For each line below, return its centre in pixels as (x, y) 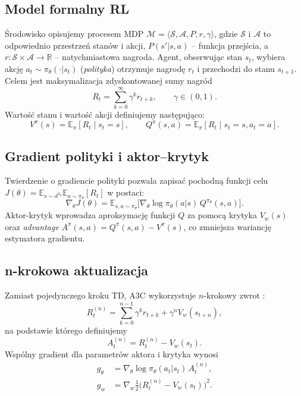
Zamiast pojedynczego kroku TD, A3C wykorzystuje (101, 295)
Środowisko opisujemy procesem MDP (74, 34)
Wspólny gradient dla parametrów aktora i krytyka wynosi (112, 353)
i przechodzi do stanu (236, 68)
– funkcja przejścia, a (230, 45)
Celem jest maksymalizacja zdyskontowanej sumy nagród (109, 81)
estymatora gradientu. (45, 238)
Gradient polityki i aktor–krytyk (107, 155)
